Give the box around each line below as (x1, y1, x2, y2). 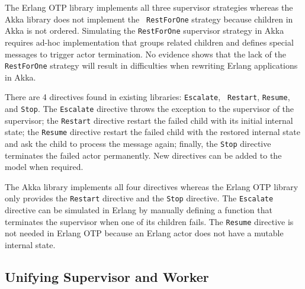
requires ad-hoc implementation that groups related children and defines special (5, 36, 294, 48)
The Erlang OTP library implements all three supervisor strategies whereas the (5, 1, 293, 13)
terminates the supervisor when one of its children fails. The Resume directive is (5, 215, 294, 227)
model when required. (5, 160, 84, 173)
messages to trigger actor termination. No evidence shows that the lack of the (5, 47, 286, 60)
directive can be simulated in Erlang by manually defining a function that (5, 204, 272, 216)
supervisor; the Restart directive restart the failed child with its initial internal (5, 114, 293, 126)
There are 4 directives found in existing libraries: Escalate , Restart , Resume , (5, 91, 290, 103)
